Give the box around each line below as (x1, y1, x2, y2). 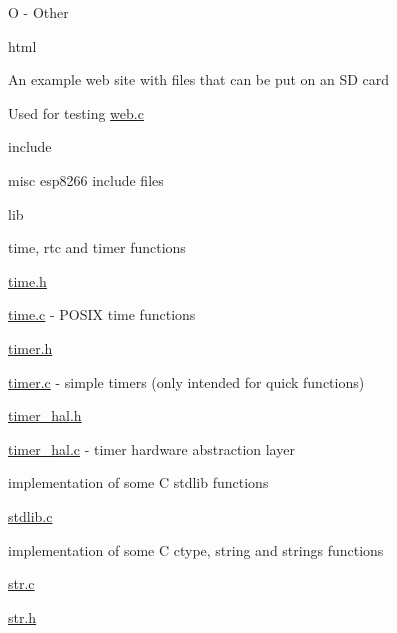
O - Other (8, 2, 69, 22)
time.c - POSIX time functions (8, 304, 196, 325)
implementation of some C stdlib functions (8, 472, 269, 493)
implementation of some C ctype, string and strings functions (8, 539, 384, 560)
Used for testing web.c (8, 102, 144, 123)
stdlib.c (8, 505, 53, 526)
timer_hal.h (8, 405, 82, 426)
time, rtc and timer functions (8, 237, 186, 258)
